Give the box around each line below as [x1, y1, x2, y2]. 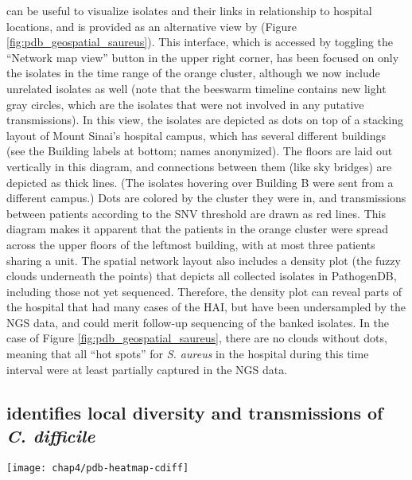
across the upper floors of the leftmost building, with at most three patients [6, 236, 375, 252]
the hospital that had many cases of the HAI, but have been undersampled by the [6, 299, 406, 315]
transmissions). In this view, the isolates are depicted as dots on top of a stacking [6, 111, 403, 128]
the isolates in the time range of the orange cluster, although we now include [6, 64, 380, 81]
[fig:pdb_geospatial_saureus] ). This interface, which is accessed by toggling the [6, 33, 393, 50]
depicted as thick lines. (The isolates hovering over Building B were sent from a [6, 174, 394, 190]
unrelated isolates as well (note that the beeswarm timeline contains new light [6, 80, 387, 96]
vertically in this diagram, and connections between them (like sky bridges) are [6, 158, 392, 174]
